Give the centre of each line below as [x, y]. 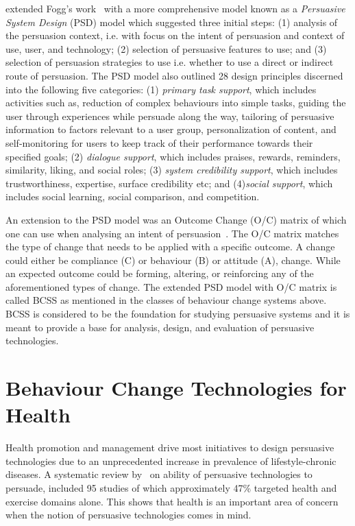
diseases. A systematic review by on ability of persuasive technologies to [159, 474]
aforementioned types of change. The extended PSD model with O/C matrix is [171, 286]
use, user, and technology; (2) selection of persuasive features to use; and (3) [166, 48]
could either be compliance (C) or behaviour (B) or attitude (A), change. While [173, 260]
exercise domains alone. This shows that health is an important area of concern [172, 501]
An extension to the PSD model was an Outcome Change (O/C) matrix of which [176, 219]
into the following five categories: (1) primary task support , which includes [161, 89]
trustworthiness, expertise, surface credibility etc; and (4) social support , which [169, 183]
